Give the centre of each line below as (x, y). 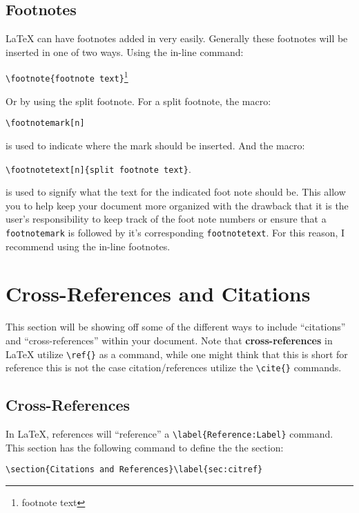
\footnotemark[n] (45, 123)
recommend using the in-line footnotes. (88, 246)
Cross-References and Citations (158, 293)
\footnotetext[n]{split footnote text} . (98, 168)
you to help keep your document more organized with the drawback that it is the (177, 205)
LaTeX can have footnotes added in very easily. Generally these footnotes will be (177, 38)
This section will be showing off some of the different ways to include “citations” (176, 327)
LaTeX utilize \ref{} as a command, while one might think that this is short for (177, 354)
